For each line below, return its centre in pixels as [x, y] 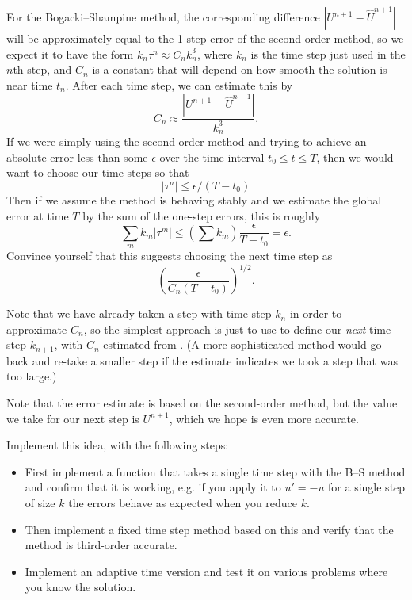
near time [30, 84]
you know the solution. [80, 587]
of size [40, 502]
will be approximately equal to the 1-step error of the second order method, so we [205, 38]
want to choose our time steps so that [98, 172]
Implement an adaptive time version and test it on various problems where [206, 571]
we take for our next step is [73, 418]
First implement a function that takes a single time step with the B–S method [215, 471]
